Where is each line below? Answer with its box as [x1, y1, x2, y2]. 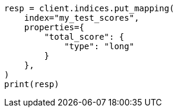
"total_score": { [44, 32, 125, 41]
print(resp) [4, 79, 59, 89]
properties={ [24, 23, 84, 32]
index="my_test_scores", [24, 13, 139, 23]
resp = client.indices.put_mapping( [4, 4, 174, 13]
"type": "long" [64, 41, 135, 51]
